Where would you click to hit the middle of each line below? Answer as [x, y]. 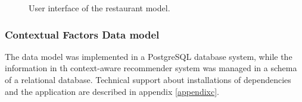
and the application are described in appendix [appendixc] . [112, 91]
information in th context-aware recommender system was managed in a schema [151, 68]
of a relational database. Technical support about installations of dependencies [148, 79]
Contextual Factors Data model [82, 34]
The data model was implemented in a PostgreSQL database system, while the [149, 56]
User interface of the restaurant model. [99, 8]
